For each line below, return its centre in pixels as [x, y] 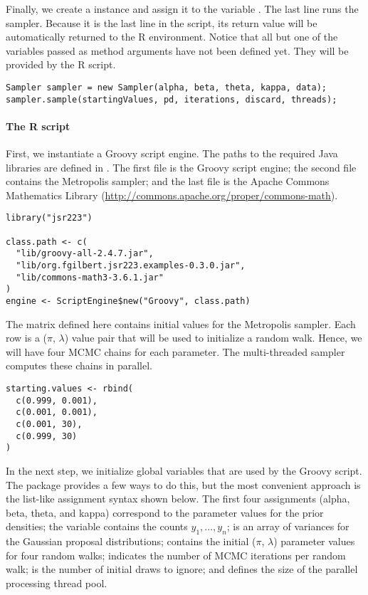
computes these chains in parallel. [79, 365]
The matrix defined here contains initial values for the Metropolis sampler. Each [181, 323]
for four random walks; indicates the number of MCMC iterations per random [176, 555]
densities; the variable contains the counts [97, 526]
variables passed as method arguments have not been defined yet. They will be [177, 50]
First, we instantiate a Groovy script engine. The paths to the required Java [172, 153]
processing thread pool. [57, 583]
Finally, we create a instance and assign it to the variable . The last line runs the [182, 9]
